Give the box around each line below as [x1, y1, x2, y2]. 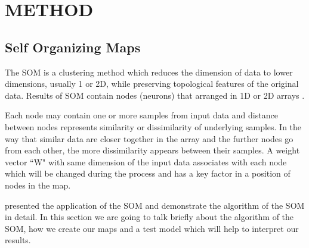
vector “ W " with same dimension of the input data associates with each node [5, 155, 287, 168]
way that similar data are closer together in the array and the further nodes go [5, 132, 293, 145]
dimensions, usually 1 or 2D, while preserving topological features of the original [5, 77, 299, 90]
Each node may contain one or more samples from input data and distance [5, 109, 278, 121]
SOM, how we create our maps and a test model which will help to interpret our [5, 222, 299, 234]
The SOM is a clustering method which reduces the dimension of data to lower [5, 65, 293, 78]
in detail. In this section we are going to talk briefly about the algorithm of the [5, 211, 294, 223]
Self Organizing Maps [5, 37, 141, 56]
